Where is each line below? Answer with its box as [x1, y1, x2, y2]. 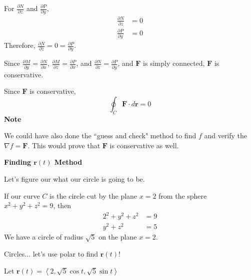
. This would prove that [27, 140, 100, 150]
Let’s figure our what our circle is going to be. [4, 174, 145, 184]
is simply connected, [143, 58, 205, 68]
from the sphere [158, 190, 207, 201]
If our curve [4, 190, 40, 201]
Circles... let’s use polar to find [4, 249, 98, 259]
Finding [4, 157, 31, 167]
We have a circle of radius [4, 232, 83, 242]
